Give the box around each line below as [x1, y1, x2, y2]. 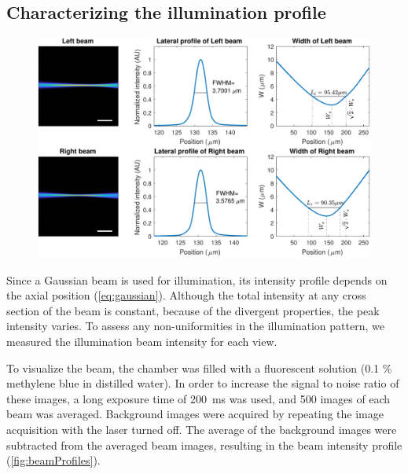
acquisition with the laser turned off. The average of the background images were [6, 421, 397, 438]
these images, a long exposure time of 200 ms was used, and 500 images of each [6, 390, 391, 406]
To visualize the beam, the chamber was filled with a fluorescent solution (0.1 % [6, 359, 392, 376]
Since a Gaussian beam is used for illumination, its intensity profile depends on [6, 271, 388, 288]
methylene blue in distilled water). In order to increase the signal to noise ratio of [6, 375, 399, 391]
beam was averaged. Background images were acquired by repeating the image [6, 406, 384, 422]
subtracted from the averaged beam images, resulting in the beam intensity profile [6, 436, 402, 453]
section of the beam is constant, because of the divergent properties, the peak [6, 302, 380, 318]
